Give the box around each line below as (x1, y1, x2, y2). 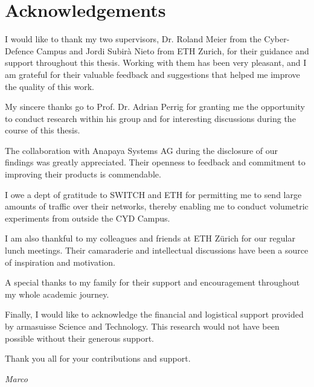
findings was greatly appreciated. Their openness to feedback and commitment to (5, 156, 306, 168)
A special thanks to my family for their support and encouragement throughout (5, 276, 300, 289)
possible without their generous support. (5, 331, 155, 344)
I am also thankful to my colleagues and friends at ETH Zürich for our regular (5, 232, 295, 245)
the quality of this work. (5, 80, 94, 92)
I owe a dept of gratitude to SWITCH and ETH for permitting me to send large (5, 188, 302, 200)
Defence (5, 44, 34, 57)
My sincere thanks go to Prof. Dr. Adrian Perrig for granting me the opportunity (5, 100, 305, 113)
